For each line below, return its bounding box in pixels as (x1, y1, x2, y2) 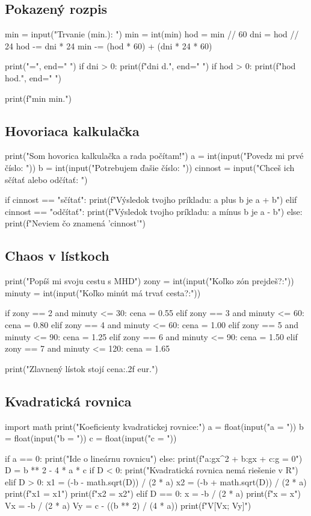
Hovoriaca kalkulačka (5, 121, 140, 140)
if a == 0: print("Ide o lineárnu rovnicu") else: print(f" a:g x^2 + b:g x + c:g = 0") (5, 452, 303, 464)
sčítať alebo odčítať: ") (5, 173, 88, 185)
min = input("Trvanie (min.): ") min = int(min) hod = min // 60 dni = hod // (5, 28, 299, 40)
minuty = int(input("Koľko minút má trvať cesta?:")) (5, 286, 201, 299)
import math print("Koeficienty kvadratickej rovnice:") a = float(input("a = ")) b (5, 420, 304, 432)
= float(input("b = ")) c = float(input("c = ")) (5, 432, 177, 444)
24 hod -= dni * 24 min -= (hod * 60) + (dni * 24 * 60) (5, 39, 212, 52)
